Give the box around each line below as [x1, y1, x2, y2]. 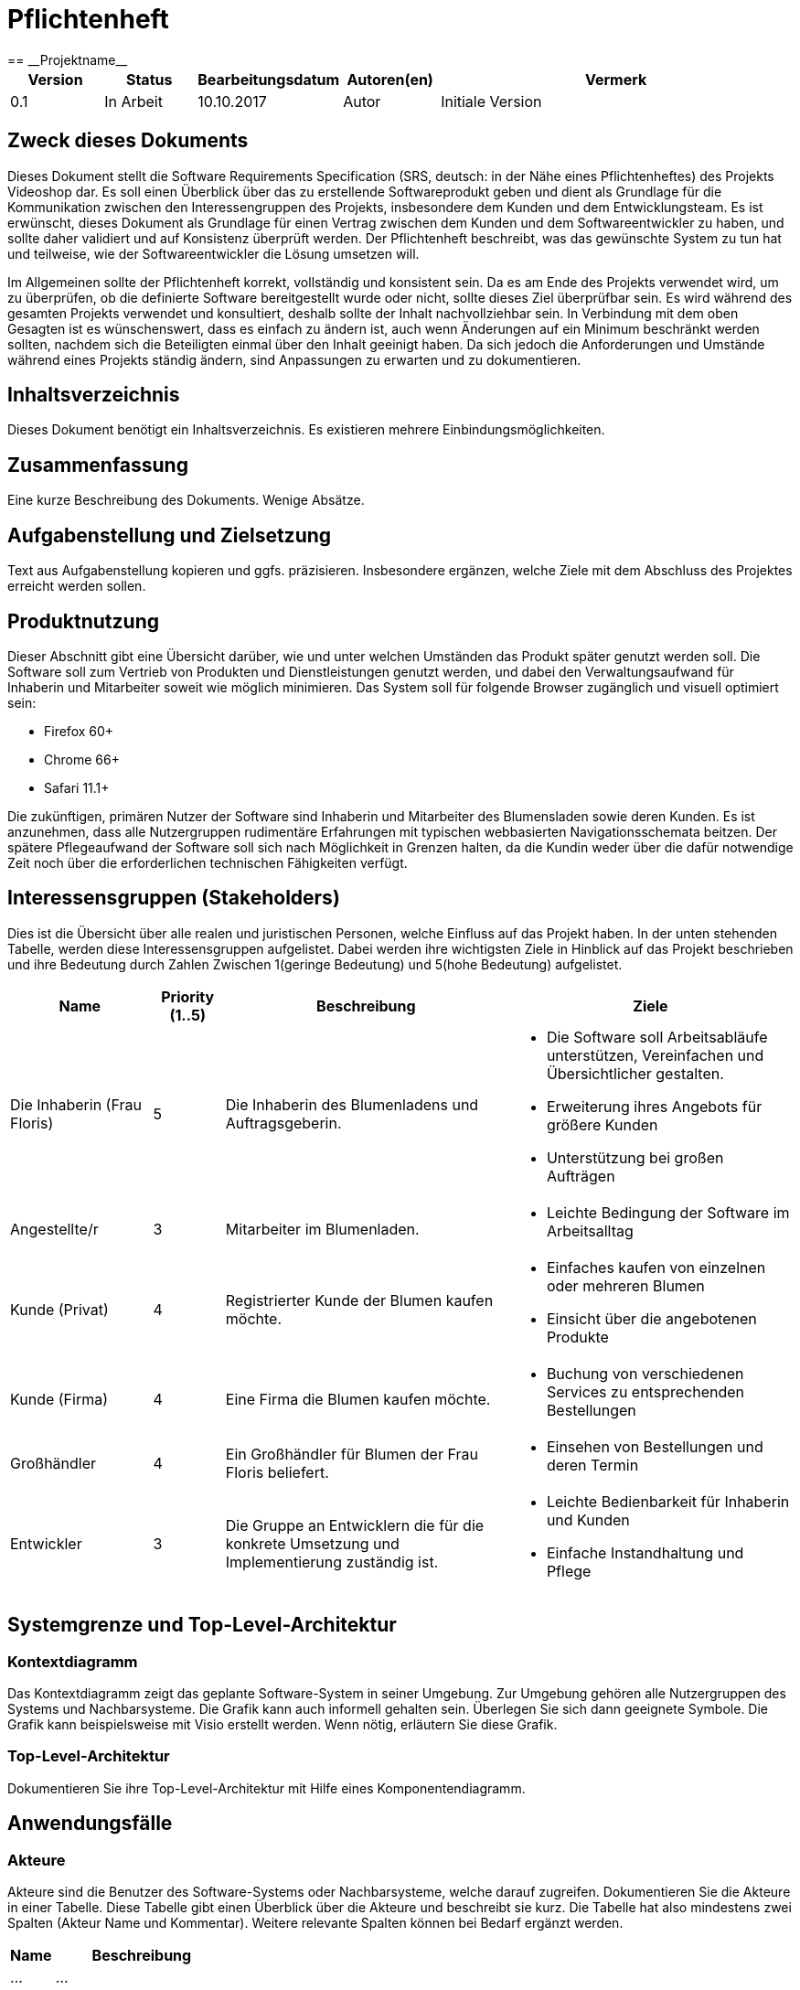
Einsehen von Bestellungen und [546, 1437, 763, 1456]
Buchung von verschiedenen [546, 1364, 744, 1383]
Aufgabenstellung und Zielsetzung [7, 523, 332, 547]
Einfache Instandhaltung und [546, 1543, 744, 1562]
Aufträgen [546, 1166, 615, 1185]
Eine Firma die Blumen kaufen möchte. [225, 1389, 491, 1408]
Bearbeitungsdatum [197, 70, 340, 89]
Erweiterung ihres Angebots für [546, 1097, 763, 1116]
